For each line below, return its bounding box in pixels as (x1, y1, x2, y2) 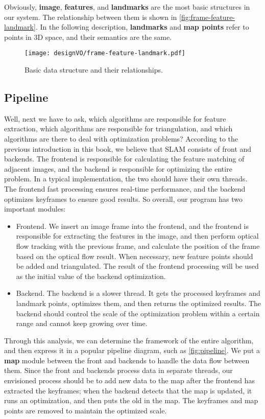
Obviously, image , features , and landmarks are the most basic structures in (4, 2, 250, 12)
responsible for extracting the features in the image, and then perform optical (16, 230, 259, 241)
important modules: (4, 203, 66, 214)
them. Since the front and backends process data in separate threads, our (4, 365, 233, 376)
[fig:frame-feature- (179, 11, 235, 22)
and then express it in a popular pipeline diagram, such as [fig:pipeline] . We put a (4, 345, 260, 356)
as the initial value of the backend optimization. (16, 270, 166, 281)
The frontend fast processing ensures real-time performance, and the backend (4, 183, 246, 194)
